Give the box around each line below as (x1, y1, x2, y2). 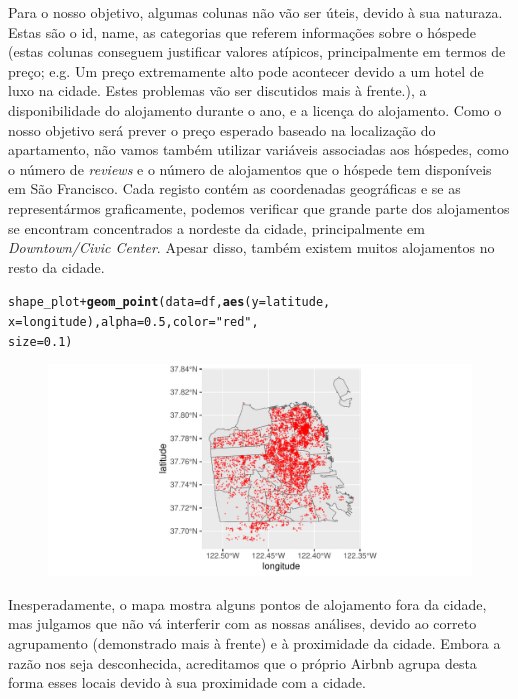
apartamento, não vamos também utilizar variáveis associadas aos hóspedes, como (8, 139, 509, 160)
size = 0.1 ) (8, 334, 73, 349)
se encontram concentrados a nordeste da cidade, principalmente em (8, 217, 425, 238)
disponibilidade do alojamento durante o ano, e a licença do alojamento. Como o (8, 99, 502, 120)
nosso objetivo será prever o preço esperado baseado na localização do (8, 119, 436, 140)
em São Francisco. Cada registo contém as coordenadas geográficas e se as (8, 178, 461, 199)
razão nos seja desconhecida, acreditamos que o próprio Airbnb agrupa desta (8, 652, 477, 673)
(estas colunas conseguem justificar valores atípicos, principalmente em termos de (8, 41, 506, 62)
